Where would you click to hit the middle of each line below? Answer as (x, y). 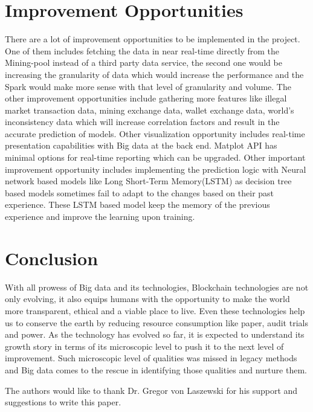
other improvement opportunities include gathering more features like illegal (146, 98)
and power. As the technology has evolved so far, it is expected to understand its (155, 334)
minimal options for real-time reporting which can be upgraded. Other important (155, 157)
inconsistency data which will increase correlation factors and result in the (142, 122)
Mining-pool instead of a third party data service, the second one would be (144, 63)
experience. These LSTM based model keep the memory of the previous (137, 204)
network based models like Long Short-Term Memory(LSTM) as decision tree (148, 181)
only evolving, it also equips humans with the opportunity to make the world (147, 299)
